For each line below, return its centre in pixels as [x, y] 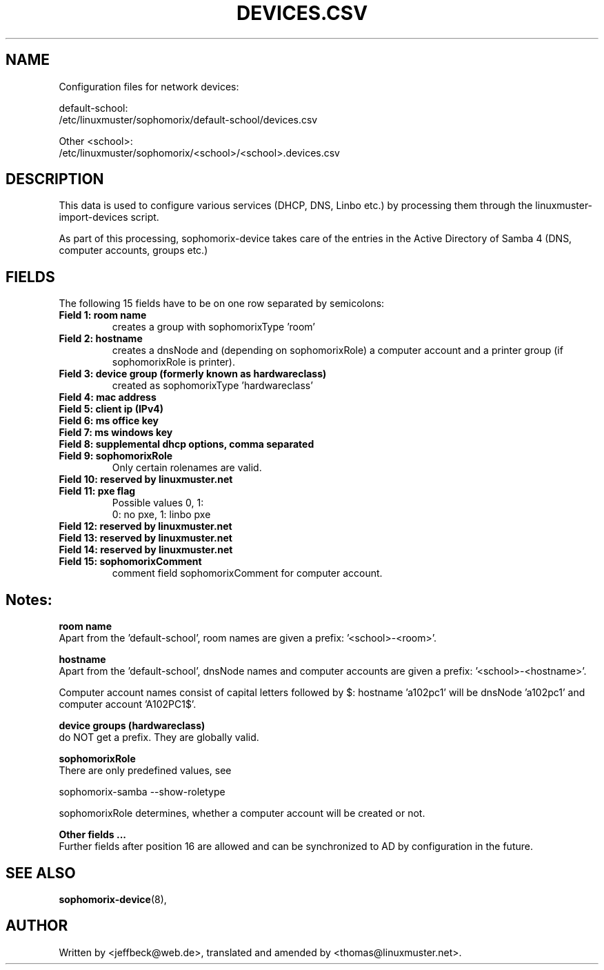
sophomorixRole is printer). [173, 362]
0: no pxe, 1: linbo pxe [161, 515]
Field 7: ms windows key [116, 433]
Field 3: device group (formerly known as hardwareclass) [193, 374]
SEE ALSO [41, 873]
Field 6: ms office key [109, 421]
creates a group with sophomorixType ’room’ [213, 327]
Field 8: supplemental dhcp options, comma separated [187, 444]
